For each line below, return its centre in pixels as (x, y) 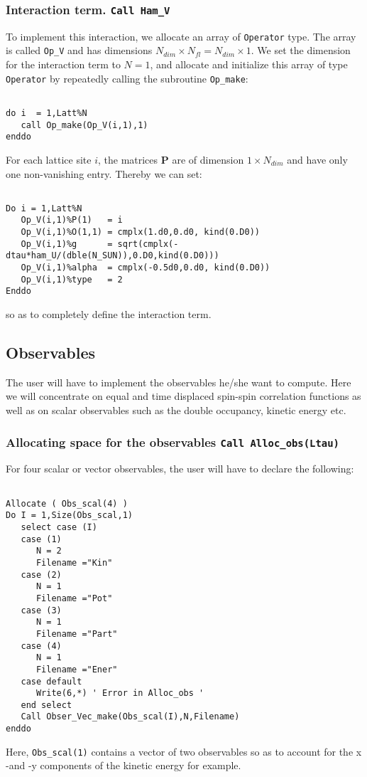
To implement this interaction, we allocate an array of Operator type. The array (181, 36)
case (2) (41, 575)
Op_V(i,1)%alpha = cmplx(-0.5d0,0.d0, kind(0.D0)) (146, 268)
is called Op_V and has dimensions (79, 50)
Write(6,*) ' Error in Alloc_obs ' (120, 693)
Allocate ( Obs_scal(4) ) (67, 503)
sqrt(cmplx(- (148, 244)
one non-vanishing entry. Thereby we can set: (104, 173)
